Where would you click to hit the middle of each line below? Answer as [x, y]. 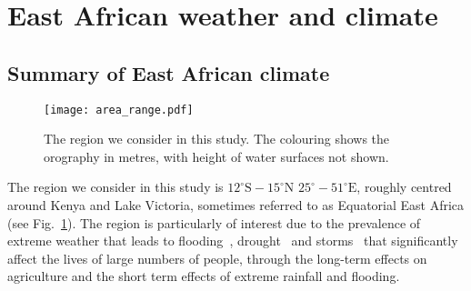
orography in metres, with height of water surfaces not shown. [216, 156]
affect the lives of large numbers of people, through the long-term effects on [217, 258]
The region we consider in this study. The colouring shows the [217, 139]
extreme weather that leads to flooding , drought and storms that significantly [233, 241]
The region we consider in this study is [115, 187]
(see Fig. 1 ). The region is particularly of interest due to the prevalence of [214, 222]
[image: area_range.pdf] [119, 110]
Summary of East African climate [169, 72]
